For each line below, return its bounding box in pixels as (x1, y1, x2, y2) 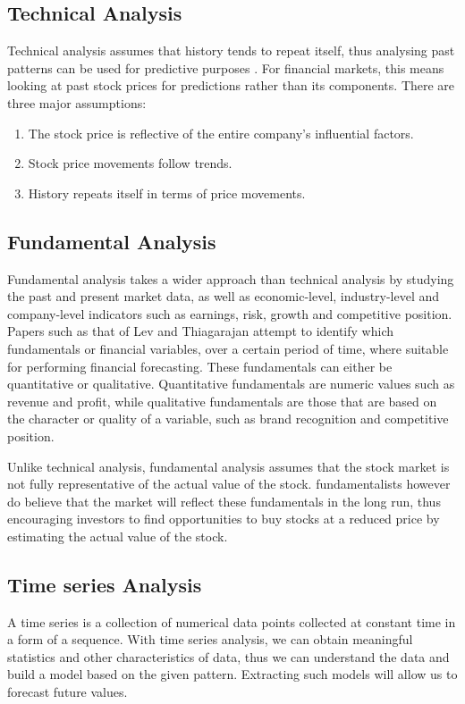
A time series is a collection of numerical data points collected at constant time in (7, 612, 456, 631)
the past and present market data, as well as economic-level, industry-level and (7, 287, 440, 306)
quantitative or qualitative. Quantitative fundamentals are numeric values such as (7, 374, 455, 393)
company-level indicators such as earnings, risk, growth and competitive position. (7, 304, 452, 323)
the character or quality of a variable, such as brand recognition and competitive (7, 409, 449, 428)
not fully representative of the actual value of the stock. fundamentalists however (7, 474, 451, 493)
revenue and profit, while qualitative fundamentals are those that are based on (7, 391, 437, 410)
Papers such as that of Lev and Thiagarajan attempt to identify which (7, 322, 393, 340)
